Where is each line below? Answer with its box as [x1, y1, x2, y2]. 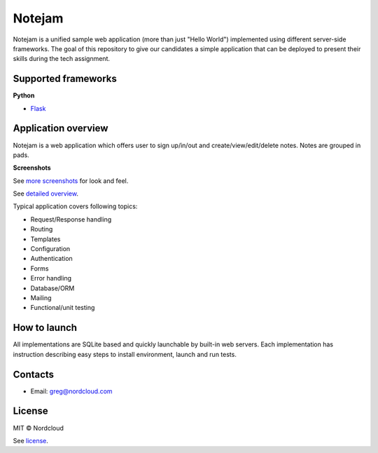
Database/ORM [30, 284, 75, 292]
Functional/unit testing [30, 304, 95, 312]
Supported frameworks [13, 73, 117, 85]
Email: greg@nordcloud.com [30, 386, 113, 395]
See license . [13, 436, 49, 445]
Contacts [13, 368, 55, 380]
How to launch [13, 322, 77, 334]
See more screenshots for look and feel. [13, 176, 129, 185]
